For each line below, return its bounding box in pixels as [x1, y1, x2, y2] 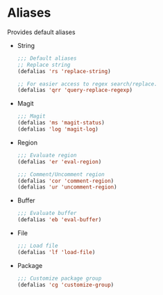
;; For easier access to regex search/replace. [17, 80, 157, 88]
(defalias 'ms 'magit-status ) [17, 120, 105, 127]
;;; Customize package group [17, 275, 102, 282]
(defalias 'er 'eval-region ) [17, 158, 102, 165]
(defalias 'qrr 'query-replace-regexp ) [17, 87, 133, 94]
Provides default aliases [7, 28, 76, 36]
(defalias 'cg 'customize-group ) [17, 281, 114, 288]
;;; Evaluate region [17, 152, 77, 159]
